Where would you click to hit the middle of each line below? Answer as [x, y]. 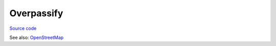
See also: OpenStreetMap [37, 37]
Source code [23, 28]
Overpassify [36, 13]
